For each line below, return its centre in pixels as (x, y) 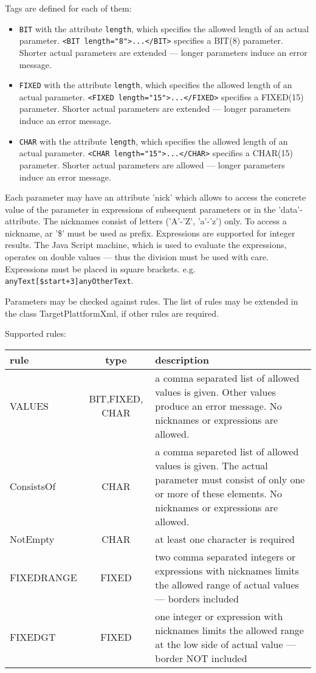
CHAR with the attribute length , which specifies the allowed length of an (153, 141)
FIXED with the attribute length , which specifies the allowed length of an (156, 85)
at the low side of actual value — (225, 644)
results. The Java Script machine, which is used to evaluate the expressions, (146, 245)
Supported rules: (36, 333)
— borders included (197, 598)
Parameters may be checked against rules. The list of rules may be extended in (152, 301)
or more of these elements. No (218, 493)
